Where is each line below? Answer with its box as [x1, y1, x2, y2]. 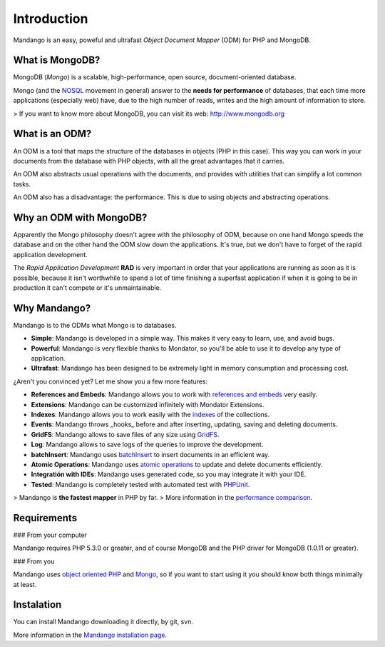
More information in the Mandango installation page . [13, 631, 168, 639]
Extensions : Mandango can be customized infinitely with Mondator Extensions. [31, 400, 265, 408]
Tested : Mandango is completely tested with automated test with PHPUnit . [31, 480, 250, 488]
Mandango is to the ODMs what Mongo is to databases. [13, 321, 177, 329]
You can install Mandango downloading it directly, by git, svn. [13, 618, 194, 626]
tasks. [13, 179, 31, 189]
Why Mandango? [13, 302, 91, 314]
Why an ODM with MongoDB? [13, 211, 148, 224]
